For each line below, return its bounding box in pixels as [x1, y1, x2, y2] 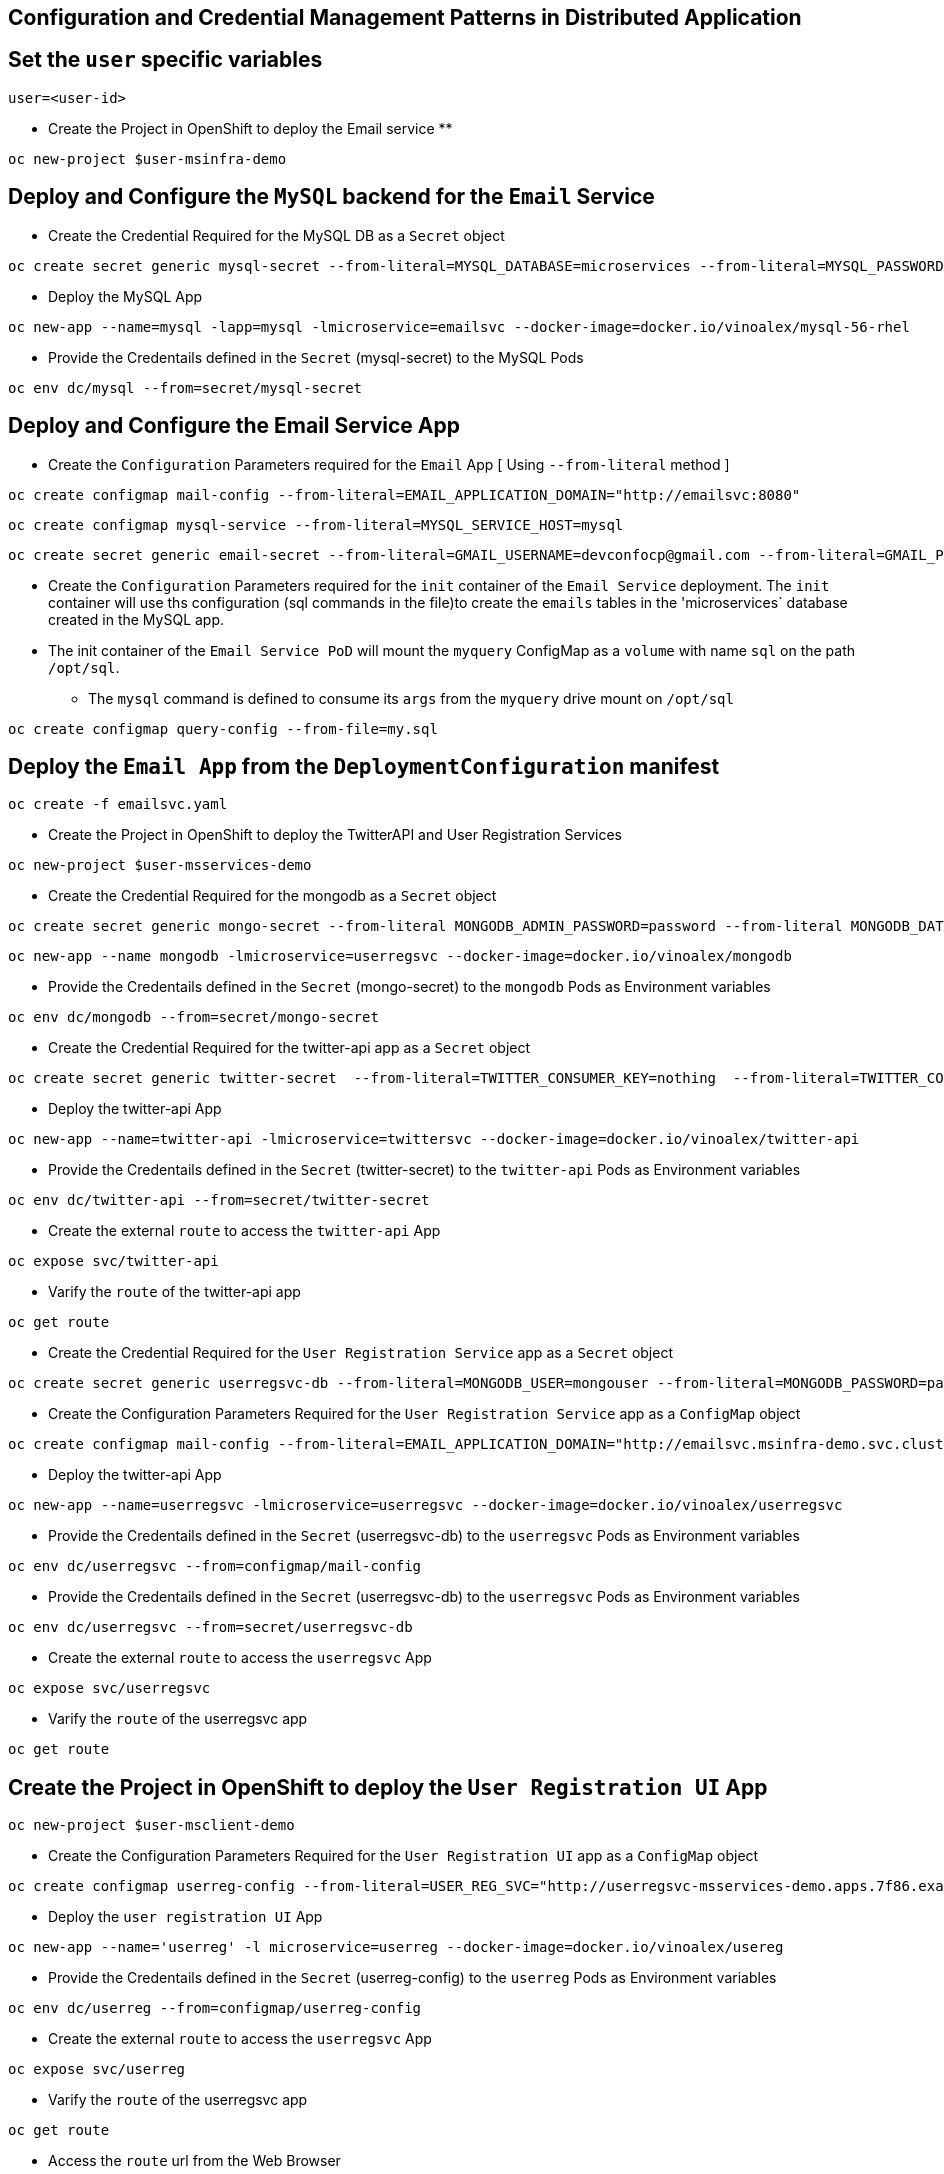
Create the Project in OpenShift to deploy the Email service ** [48, 119, 453, 137]
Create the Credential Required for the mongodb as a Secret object [48, 887, 497, 905]
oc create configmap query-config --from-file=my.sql [8, 720, 438, 737]
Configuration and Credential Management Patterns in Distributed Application [8, 5, 802, 30]
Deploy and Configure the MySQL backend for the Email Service [8, 184, 655, 210]
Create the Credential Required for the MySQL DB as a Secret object [48, 226, 505, 244]
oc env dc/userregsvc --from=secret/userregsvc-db [8, 1619, 413, 1636]
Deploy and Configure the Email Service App [8, 413, 460, 439]
